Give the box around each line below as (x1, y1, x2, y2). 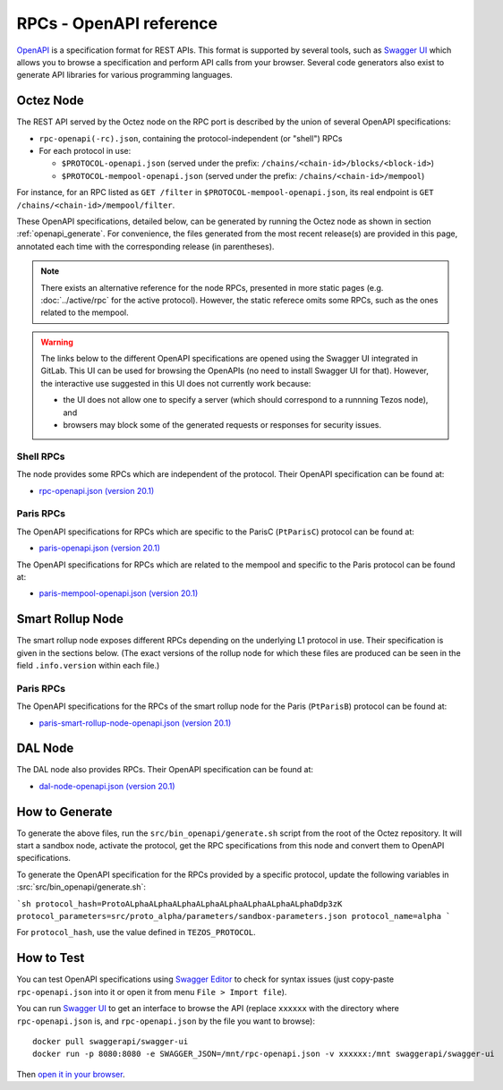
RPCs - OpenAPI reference (16, 13, 218, 33)
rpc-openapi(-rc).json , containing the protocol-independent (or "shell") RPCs (38, 132, 343, 143)
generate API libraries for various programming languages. (16, 70, 233, 81)
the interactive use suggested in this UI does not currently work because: (40, 378, 311, 388)
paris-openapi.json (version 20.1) (38, 542, 160, 554)
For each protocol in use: (38, 146, 132, 157)
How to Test (16, 950, 85, 966)
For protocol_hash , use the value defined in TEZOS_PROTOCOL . (16, 927, 256, 938)
